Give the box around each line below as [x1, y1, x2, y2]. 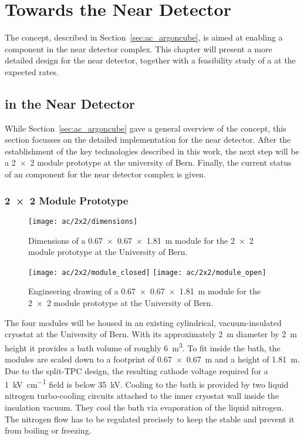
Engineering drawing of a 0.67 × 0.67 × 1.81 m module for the [28, 285, 261, 297]
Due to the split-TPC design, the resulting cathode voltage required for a [5, 364, 268, 377]
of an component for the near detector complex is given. [5, 168, 206, 180]
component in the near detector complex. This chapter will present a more [5, 42, 272, 55]
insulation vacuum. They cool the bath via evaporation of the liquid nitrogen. [5, 401, 284, 414]
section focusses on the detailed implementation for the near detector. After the [5, 133, 291, 146]
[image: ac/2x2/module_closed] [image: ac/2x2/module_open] [28, 268, 266, 277]
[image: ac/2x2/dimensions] [28, 217, 138, 226]
